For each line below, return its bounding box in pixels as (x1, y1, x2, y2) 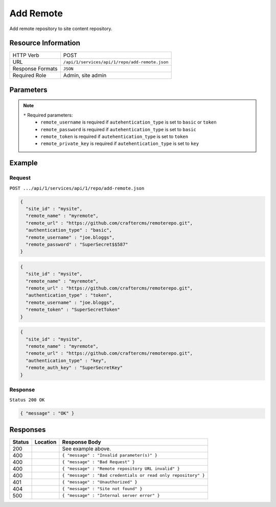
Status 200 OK (9, 397, 45, 403)
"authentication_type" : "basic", (26, 227, 112, 233)
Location (34, 438, 57, 445)
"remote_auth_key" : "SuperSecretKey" (26, 365, 123, 371)
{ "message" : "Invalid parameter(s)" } (62, 452, 158, 458)
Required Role (12, 72, 47, 79)
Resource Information (9, 39, 80, 47)
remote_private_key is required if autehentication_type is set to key (40, 140, 199, 147)
